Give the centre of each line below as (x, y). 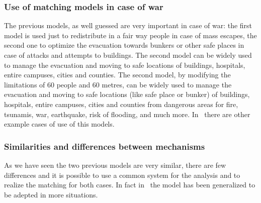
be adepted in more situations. (51, 194)
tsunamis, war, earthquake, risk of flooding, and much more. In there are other (127, 114)
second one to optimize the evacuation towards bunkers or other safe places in (124, 45)
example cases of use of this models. (59, 124)
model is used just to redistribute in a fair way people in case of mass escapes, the (130, 35)
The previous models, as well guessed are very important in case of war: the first (128, 25)
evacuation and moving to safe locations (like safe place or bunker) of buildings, (127, 94)
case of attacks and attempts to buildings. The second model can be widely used (128, 55)
